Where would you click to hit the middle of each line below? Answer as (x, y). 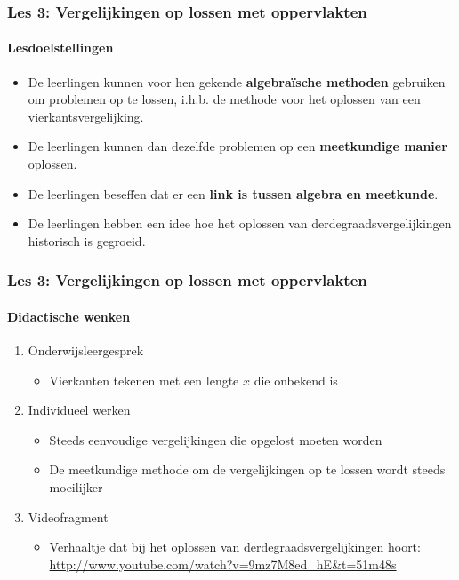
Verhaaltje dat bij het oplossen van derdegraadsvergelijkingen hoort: (235, 547)
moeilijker (76, 487)
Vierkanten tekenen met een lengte (144, 380)
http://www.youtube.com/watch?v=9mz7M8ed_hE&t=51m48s (223, 564)
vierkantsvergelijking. (86, 116)
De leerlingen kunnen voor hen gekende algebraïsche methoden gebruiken (237, 81)
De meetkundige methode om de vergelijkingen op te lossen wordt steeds (247, 469)
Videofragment (68, 516)
